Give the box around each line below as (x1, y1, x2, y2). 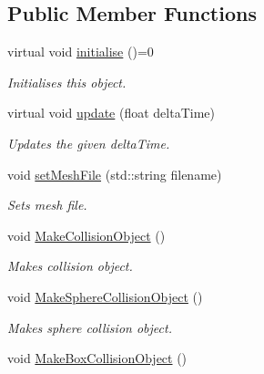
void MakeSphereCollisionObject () (7, 286, 203, 306)
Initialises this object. (7, 72, 127, 91)
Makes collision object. (7, 256, 133, 275)
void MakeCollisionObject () (7, 225, 166, 244)
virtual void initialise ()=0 (7, 42, 154, 61)
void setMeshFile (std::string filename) (7, 164, 222, 183)
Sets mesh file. (7, 195, 87, 214)
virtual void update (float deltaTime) (7, 103, 215, 122)
